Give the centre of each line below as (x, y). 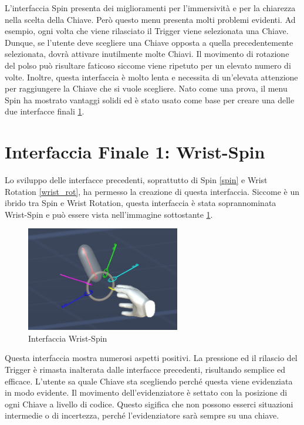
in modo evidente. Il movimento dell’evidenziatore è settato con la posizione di (146, 392)
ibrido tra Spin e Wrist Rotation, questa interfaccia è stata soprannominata (141, 203)
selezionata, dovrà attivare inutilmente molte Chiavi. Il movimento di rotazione (147, 54)
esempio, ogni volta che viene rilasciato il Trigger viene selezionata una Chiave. (147, 31)
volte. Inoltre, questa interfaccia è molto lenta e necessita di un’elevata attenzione (151, 77)
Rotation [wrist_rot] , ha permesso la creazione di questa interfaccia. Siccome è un (152, 191)
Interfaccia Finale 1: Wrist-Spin (135, 152)
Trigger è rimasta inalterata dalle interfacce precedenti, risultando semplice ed (145, 370)
